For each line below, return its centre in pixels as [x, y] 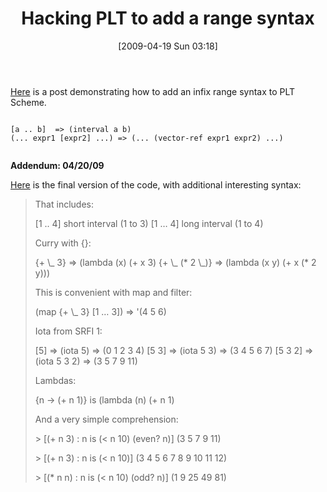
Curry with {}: [63, 243]
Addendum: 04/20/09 [57, 165]
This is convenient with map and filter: [113, 292]
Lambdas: [55, 380]
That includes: [64, 204]
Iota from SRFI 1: [68, 331]
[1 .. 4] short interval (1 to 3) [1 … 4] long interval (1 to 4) [149, 223]
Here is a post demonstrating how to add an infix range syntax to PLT [153, 91]
